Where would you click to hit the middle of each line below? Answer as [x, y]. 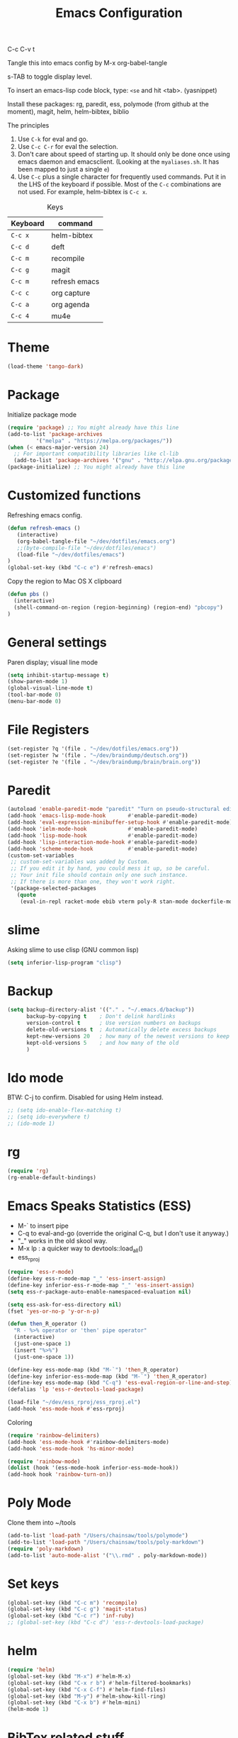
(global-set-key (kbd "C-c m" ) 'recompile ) [73, 1603]
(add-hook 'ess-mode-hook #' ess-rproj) [66, 1409]
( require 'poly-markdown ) [45, 1549]
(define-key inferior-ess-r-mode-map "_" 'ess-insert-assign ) [101, 1285]
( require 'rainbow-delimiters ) [53, 1435]
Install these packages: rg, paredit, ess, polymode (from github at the [108, 104]
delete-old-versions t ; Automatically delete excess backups [121, 1029]
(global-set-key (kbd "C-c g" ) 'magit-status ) [77, 1609]
